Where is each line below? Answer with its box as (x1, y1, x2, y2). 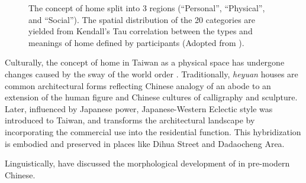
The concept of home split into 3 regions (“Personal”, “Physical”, (28, 2, 265, 14)
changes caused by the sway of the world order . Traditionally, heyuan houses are (5, 67, 298, 80)
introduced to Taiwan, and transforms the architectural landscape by (5, 114, 255, 126)
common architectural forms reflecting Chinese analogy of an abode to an (5, 79, 271, 91)
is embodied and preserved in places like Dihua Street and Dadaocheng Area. (5, 137, 285, 149)
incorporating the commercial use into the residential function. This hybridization (5, 125, 301, 138)
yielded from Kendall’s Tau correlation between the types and (28, 25, 253, 37)
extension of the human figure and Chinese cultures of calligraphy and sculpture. (5, 91, 298, 103)
